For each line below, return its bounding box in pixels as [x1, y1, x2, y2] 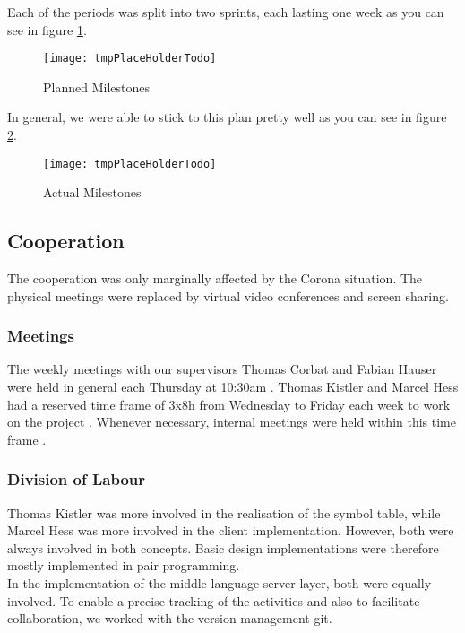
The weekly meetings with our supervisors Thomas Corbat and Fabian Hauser [7, 360, 437, 378]
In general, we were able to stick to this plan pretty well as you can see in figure [7, 108, 447, 126]
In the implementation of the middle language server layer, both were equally [7, 574, 432, 593]
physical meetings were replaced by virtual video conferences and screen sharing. [7, 286, 449, 305]
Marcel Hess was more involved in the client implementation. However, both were [7, 521, 454, 540]
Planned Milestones [43, 77, 150, 96]
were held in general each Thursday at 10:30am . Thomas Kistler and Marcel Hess [7, 377, 459, 396]
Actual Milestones [43, 183, 142, 202]
